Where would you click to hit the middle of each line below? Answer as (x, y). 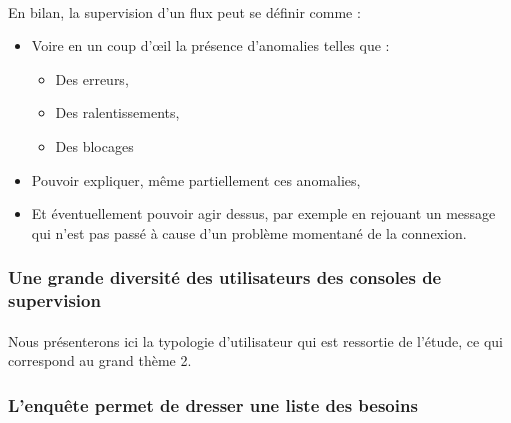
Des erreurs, (92, 78)
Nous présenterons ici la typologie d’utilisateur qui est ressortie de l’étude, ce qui (255, 340)
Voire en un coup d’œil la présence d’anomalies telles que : (210, 45)
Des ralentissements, (117, 112)
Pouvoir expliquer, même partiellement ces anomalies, (196, 179)
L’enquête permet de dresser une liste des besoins (213, 404)
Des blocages (94, 145)
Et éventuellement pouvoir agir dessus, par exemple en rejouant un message (263, 213)
